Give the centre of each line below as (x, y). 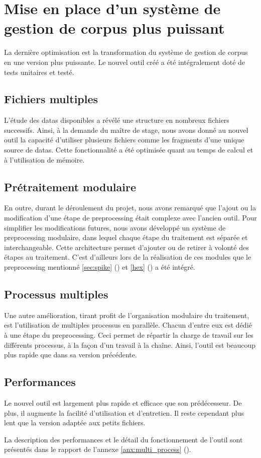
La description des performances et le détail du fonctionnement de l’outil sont (123, 439)
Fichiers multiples (51, 99)
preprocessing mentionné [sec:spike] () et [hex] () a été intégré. (100, 267)
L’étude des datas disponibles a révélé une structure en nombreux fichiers (117, 120)
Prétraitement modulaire (70, 186)
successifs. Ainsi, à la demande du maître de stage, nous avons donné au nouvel (126, 130)
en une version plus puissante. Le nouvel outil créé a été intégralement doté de (125, 62)
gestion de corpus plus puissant (114, 28)
